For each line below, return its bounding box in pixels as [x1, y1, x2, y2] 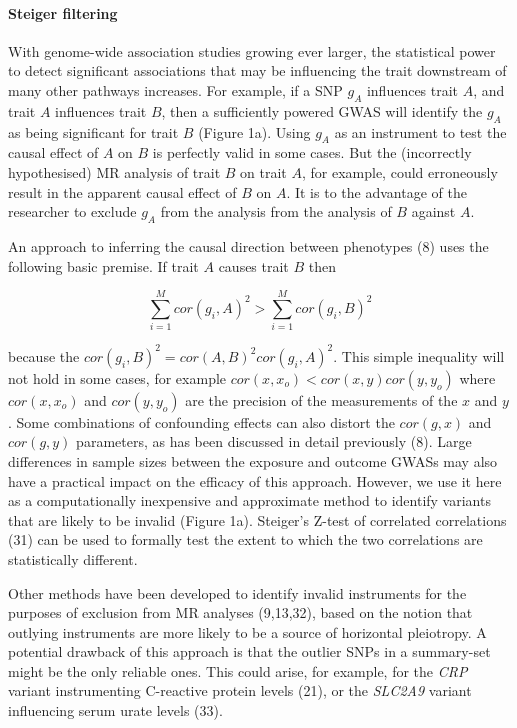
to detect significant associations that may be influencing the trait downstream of [8, 60, 507, 81]
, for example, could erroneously [301, 161, 498, 182]
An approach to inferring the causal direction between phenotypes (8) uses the [8, 235, 489, 256]
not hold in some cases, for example [8, 367, 227, 388]
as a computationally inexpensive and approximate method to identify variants [8, 490, 491, 511]
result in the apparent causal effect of [8, 181, 237, 202]
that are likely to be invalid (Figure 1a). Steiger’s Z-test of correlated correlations [8, 509, 507, 530]
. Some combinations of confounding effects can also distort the [8, 411, 395, 432]
